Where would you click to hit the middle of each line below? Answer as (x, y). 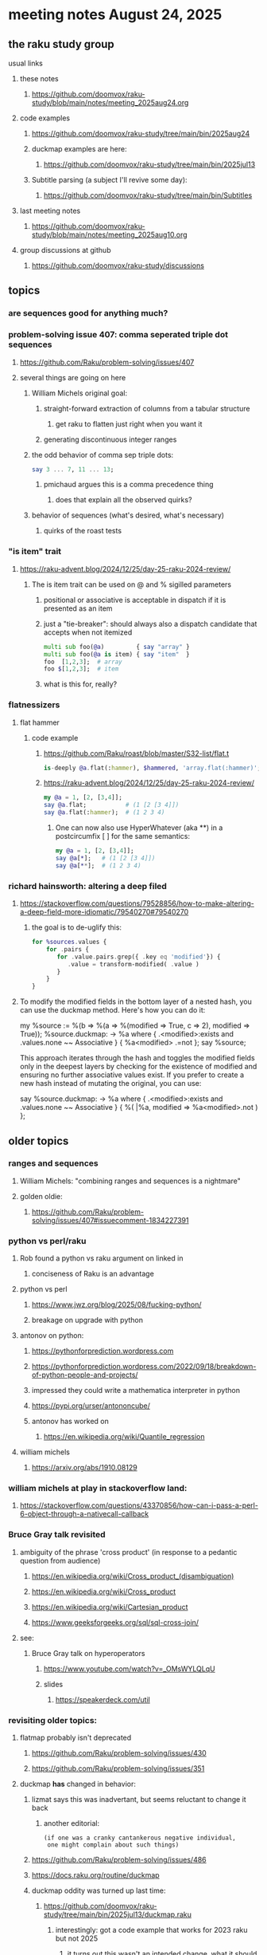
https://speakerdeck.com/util (103, 1699)
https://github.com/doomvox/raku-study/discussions (118, 266)
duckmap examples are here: (79, 149)
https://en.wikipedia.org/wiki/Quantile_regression (124, 1437)
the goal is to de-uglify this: (76, 927)
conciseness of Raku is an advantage (93, 1274)
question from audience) (60, 1560)
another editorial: (72, 1823)
